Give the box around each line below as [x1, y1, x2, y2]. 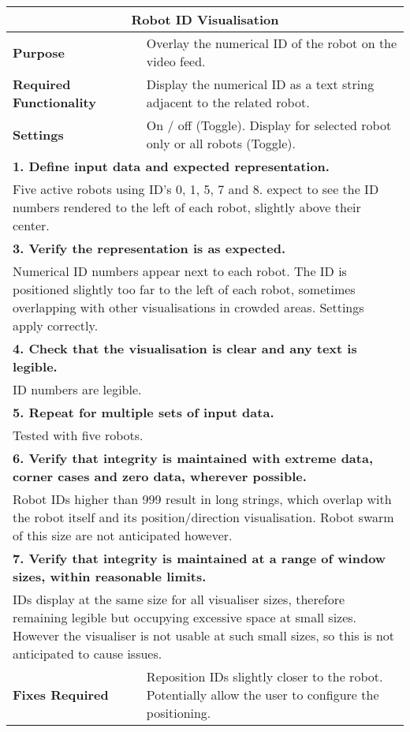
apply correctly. [13, 316, 99, 334]
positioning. [146, 704, 211, 722]
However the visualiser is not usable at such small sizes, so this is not [13, 626, 395, 644]
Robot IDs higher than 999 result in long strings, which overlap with [13, 490, 392, 508]
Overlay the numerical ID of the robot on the [146, 34, 397, 52]
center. [13, 216, 50, 234]
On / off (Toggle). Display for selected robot [146, 116, 392, 134]
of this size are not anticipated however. [13, 526, 233, 544]
